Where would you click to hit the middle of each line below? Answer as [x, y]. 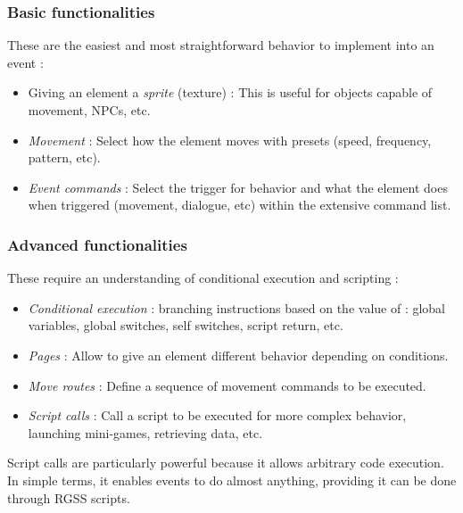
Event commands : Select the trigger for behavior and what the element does [238, 187]
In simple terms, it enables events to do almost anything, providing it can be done [232, 480]
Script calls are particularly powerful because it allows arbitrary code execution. [226, 463]
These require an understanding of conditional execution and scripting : [203, 278]
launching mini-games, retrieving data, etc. [145, 432]
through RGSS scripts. [69, 497]
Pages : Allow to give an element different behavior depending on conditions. [238, 355]
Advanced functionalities [97, 244]
